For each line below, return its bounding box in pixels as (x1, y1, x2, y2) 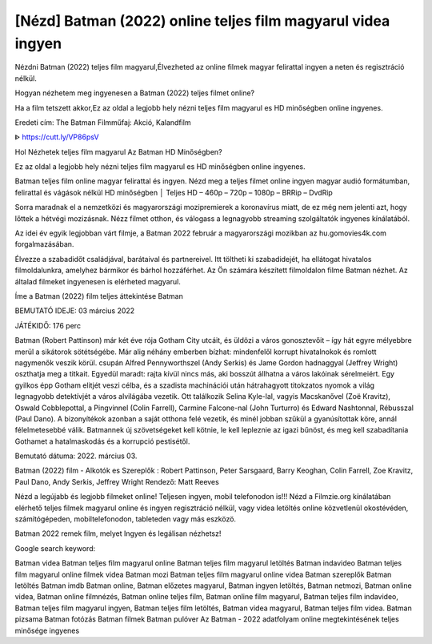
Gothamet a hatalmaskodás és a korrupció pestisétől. (14, 437, 190, 446)
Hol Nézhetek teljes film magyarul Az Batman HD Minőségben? (14, 147, 223, 156)
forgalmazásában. (14, 239, 74, 249)
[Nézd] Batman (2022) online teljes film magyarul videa (14, 12, 390, 30)
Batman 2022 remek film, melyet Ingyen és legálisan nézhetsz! (14, 529, 222, 538)
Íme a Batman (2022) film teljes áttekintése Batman (14, 291, 183, 300)
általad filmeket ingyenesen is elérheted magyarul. (14, 276, 182, 286)
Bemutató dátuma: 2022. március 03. (14, 451, 138, 461)
